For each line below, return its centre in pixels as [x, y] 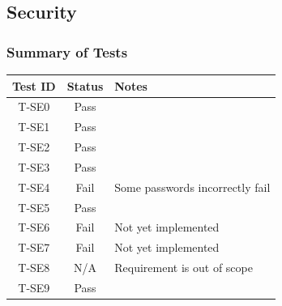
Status [85, 85]
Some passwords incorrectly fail [192, 187]
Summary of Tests [67, 51]
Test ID [34, 85]
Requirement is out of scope [184, 268]
